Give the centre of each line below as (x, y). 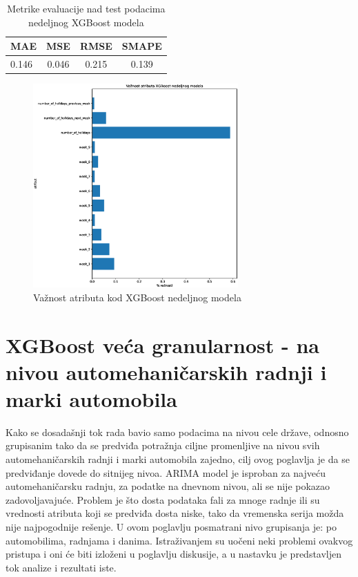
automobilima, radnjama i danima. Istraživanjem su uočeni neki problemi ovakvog (179, 540)
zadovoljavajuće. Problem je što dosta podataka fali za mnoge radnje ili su (163, 499)
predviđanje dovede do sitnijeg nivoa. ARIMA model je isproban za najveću (166, 472)
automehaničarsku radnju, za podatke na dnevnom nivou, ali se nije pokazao (168, 486)
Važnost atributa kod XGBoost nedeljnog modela (137, 297)
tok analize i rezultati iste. (61, 567)
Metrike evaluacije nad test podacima (86, 8)
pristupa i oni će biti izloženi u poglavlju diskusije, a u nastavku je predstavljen (174, 554)
